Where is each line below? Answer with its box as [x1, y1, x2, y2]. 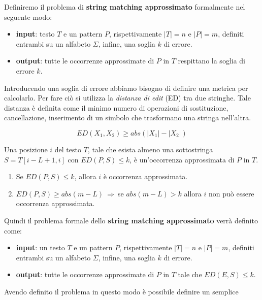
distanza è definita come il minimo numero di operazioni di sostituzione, [4, 102, 228, 113]
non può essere [208, 188, 254, 198]
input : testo [16, 28, 55, 39]
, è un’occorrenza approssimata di [129, 154, 235, 164]
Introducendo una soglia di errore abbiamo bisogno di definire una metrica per [4, 82, 248, 93]
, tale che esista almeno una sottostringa [87, 144, 213, 154]
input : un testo [16, 242, 65, 253]
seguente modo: [4, 11, 52, 22]
